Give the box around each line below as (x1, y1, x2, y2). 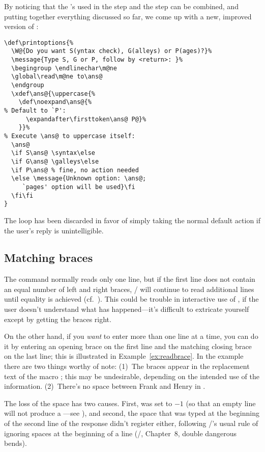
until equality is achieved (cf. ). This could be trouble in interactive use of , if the (4, 294, 259, 304)
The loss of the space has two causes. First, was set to (4, 397, 172, 408)
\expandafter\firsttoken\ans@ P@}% (25, 115, 146, 123)
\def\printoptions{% (4, 39, 74, 46)
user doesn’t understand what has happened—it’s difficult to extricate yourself (4, 304, 249, 314)
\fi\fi (11, 192, 34, 199)
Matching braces (4, 250, 93, 265)
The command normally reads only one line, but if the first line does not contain (4, 274, 255, 284)
